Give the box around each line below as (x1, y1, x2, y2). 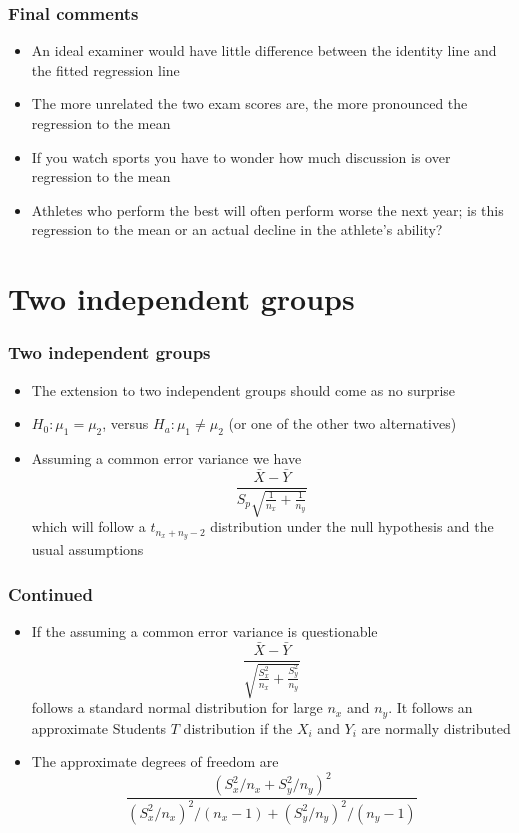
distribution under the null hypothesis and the (210, 516, 494, 537)
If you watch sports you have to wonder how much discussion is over (31, 146, 451, 167)
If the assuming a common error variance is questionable (31, 620, 378, 641)
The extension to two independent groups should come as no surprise (31, 379, 456, 400)
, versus (102, 413, 149, 434)
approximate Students (31, 717, 167, 738)
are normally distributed (361, 717, 511, 738)
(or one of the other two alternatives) (228, 413, 457, 434)
